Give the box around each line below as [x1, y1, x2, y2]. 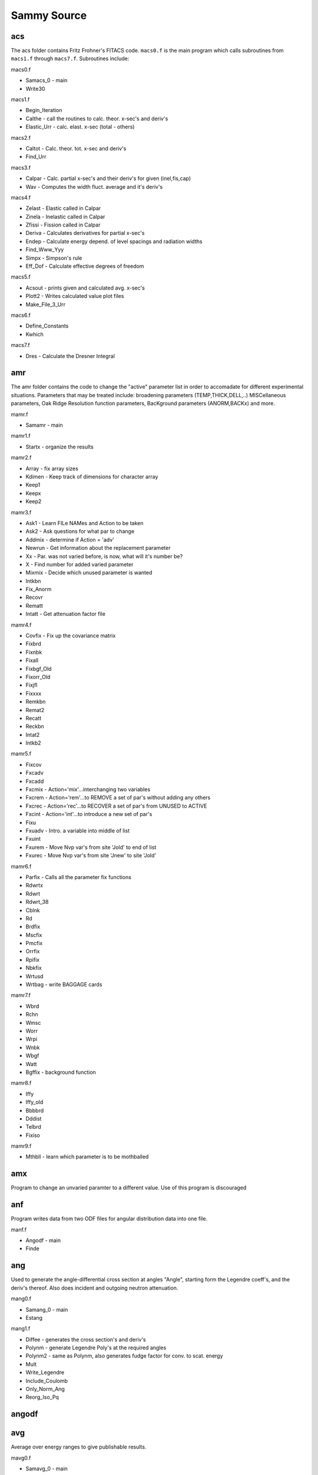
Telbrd [25, 1123, 41, 1130]
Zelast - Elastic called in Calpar [25, 205, 101, 212]
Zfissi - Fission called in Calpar [25, 221, 101, 228]
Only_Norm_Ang [25, 1385, 65, 1392]
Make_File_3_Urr [25, 301, 66, 308]
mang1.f [11, 1325, 31, 1332]
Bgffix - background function [25, 1068, 97, 1076]
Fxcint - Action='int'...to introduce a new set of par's [25, 811, 153, 818]
